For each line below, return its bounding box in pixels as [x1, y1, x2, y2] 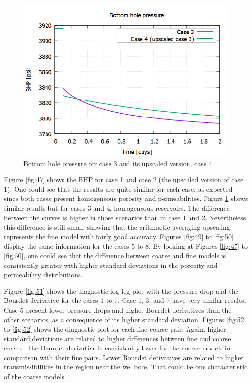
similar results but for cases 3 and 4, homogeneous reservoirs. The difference [4, 202, 230, 213]
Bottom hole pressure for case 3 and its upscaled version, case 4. [23, 158, 214, 168]
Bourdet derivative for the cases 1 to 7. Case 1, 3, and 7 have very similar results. [4, 295, 246, 305]
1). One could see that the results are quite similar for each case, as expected [4, 183, 233, 194]
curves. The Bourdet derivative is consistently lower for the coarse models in [4, 343, 231, 353]
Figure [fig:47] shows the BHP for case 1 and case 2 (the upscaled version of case [4, 174, 244, 184]
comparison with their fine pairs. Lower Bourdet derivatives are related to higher [4, 352, 244, 362]
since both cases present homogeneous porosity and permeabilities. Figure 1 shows [4, 193, 248, 203]
